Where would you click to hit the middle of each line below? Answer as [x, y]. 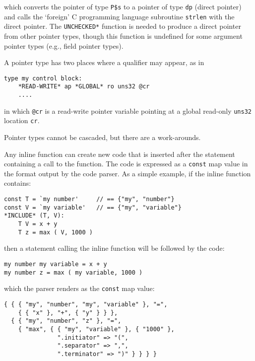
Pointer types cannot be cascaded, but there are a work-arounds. [102, 137]
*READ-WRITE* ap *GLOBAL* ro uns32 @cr [84, 87]
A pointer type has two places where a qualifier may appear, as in [104, 62]
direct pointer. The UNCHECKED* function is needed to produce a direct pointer [123, 26]
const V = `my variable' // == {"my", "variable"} [93, 207]
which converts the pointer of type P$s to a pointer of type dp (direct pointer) [123, 6]
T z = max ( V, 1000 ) [55, 232]
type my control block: [43, 78]
